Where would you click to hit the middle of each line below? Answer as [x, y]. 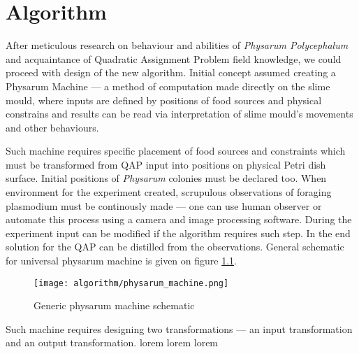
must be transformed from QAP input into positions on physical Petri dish [166, 164]
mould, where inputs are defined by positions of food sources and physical [164, 100]
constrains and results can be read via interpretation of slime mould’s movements [179, 114]
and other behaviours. [52, 127]
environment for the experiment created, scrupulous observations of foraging [169, 192]
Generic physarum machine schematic [114, 305]
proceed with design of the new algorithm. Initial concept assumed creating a [171, 72]
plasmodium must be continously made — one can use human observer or [164, 205]
